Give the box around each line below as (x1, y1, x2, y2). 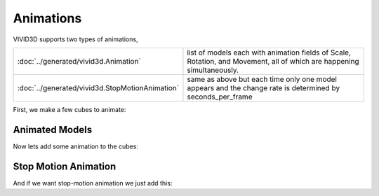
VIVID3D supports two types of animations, (13, 35, 138, 43)
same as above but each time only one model (187, 74, 337, 84)
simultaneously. (187, 65, 239, 75)
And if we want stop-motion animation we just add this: (13, 178, 173, 187)
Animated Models (13, 123, 93, 136)
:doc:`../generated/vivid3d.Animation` (17, 56, 142, 66)
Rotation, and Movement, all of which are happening (187, 56, 359, 66)
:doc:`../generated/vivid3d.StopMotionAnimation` (17, 83, 179, 92)
